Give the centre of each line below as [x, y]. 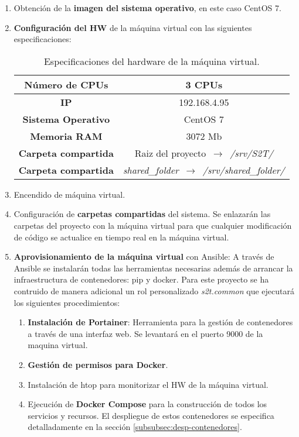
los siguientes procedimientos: [67, 302]
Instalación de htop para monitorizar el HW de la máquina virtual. [148, 384]
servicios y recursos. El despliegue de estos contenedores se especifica [151, 415]
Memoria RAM [66, 136]
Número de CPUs [66, 84]
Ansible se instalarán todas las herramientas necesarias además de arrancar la [153, 268]
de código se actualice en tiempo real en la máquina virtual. [121, 237]
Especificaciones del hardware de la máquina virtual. [152, 61]
